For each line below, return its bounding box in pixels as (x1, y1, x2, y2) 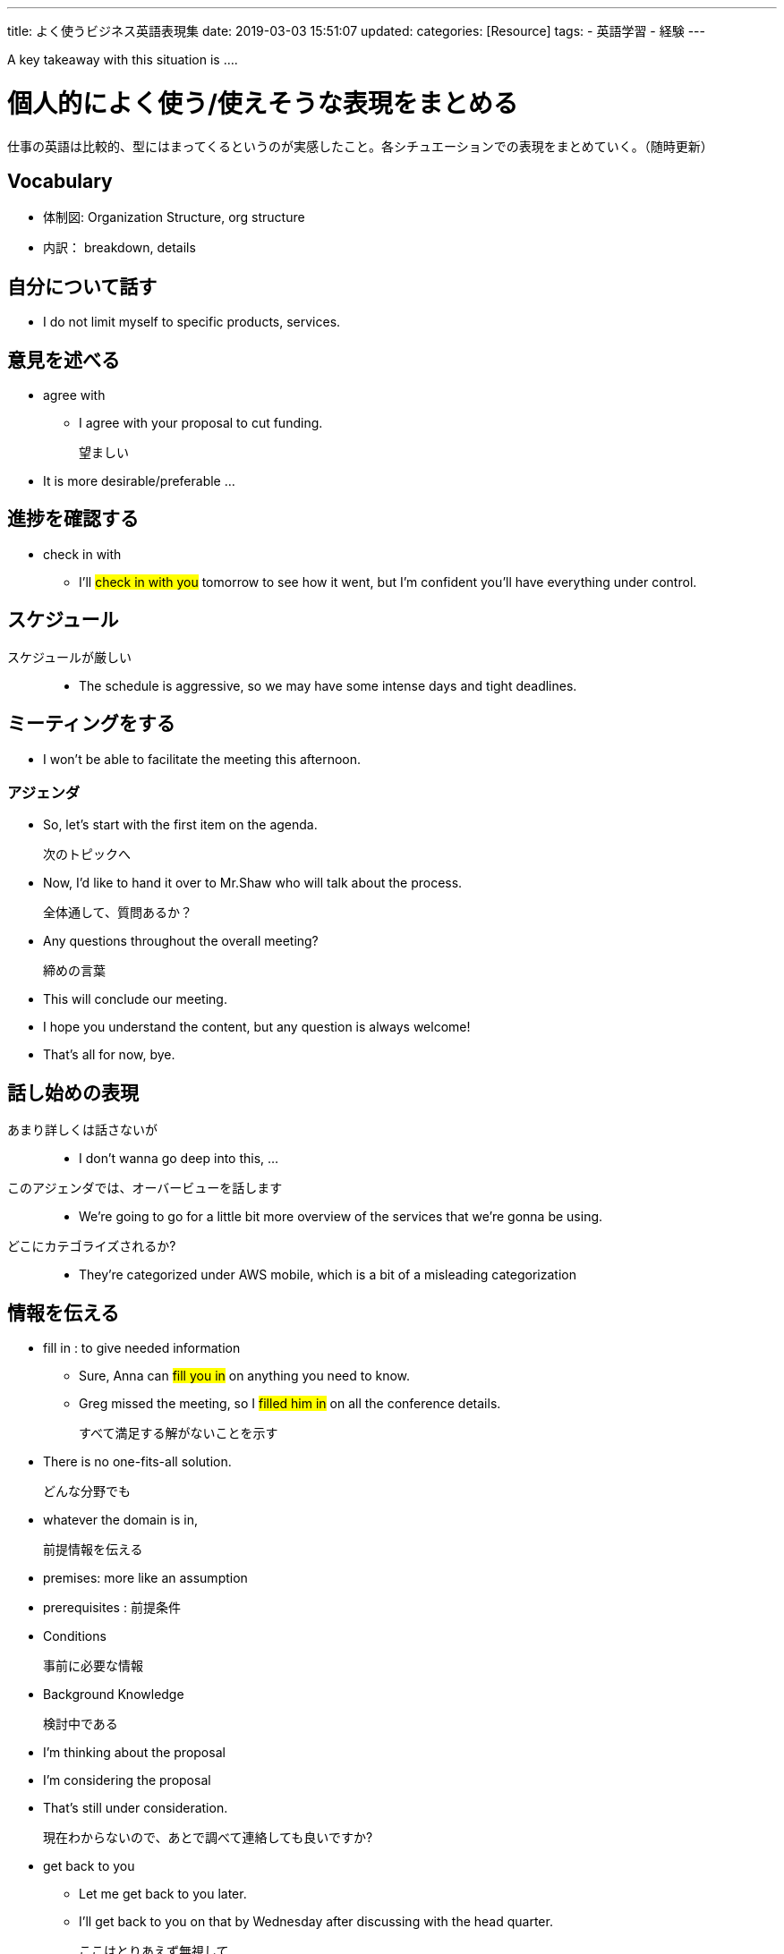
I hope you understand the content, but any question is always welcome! (43, 1019, 471, 1035)
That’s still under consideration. (43, 1800, 228, 1815)
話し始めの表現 (7, 1081, 139, 1104)
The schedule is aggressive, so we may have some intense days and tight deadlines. (79, 677, 577, 693)
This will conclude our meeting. (43, 991, 227, 1007)
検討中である (43, 1716, 118, 1731)
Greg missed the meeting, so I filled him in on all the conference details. (79, 1396, 501, 1411)
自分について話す (7, 275, 158, 298)
